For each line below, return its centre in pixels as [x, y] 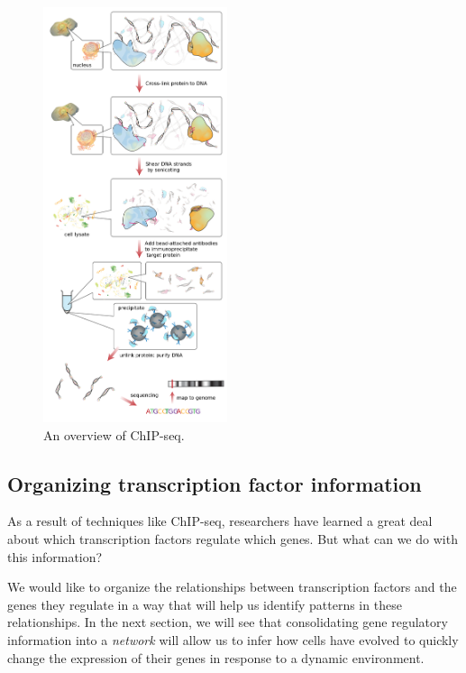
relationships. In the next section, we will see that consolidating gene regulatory [228, 622]
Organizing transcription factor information [215, 483]
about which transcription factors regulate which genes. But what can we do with [233, 539]
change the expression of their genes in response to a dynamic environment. [216, 657]
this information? [55, 556]
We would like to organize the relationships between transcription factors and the [232, 587]
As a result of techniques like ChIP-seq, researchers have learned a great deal [220, 521]
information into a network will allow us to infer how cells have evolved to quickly [233, 639]
